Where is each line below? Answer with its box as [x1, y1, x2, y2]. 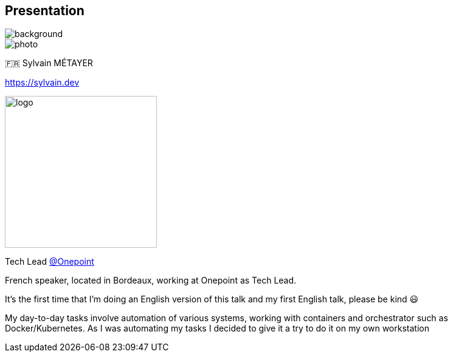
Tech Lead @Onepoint [5, 256, 94, 267]
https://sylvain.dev [5, 77, 79, 88]
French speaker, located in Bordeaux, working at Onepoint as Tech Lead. [5, 275, 297, 286]
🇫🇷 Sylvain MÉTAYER [5, 58, 93, 69]
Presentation [5, 3, 85, 18]
